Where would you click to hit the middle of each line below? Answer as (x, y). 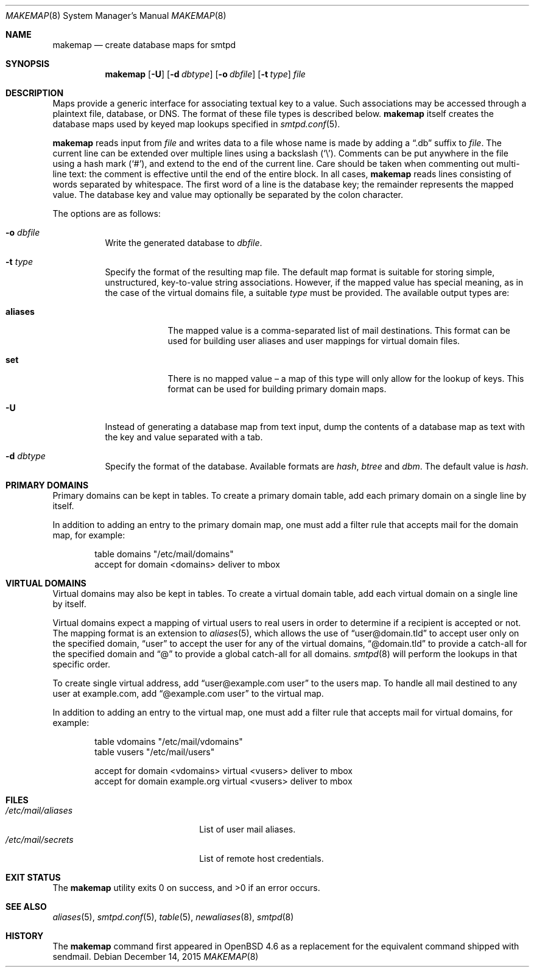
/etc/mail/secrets (40, 840)
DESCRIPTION (35, 93)
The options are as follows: (107, 213)
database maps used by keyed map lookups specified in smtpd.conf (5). (196, 124)
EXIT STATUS (33, 877)
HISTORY (25, 936)
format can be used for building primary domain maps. (277, 389)
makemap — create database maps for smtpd (144, 45)
